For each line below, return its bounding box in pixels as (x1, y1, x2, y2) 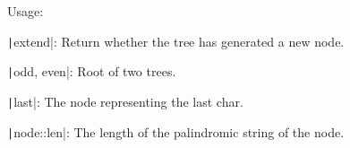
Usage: (7, 2, 44, 20)
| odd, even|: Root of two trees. (7, 62, 176, 81)
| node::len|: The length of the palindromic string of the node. (7, 122, 345, 141)
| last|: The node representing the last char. (7, 91, 243, 110)
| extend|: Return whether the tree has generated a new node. (7, 31, 345, 50)
